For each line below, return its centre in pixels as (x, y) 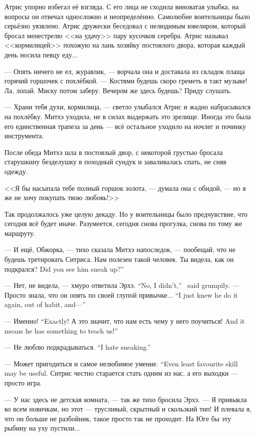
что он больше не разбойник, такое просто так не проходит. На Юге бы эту (118, 418)
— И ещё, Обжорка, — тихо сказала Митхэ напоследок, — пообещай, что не (120, 249)
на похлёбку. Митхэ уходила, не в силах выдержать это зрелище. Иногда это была (128, 116)
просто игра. (23, 383)
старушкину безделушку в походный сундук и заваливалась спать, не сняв (115, 162)
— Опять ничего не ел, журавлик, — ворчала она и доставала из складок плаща (125, 71)
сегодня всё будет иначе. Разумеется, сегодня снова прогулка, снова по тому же (123, 223)
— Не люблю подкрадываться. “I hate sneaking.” (78, 347)
